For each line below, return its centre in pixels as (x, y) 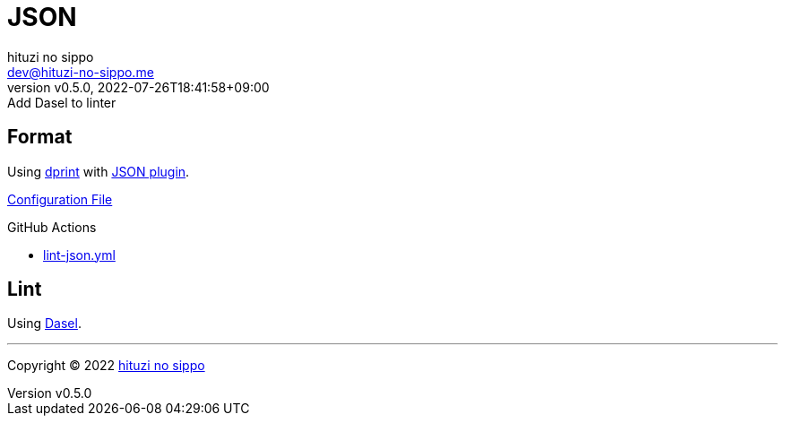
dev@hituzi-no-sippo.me (81, 72)
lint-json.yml (79, 255)
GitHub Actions (52, 227)
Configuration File (60, 199)
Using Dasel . (44, 324)
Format (40, 137)
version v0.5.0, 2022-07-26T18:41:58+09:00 (138, 87)
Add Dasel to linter (62, 102)
